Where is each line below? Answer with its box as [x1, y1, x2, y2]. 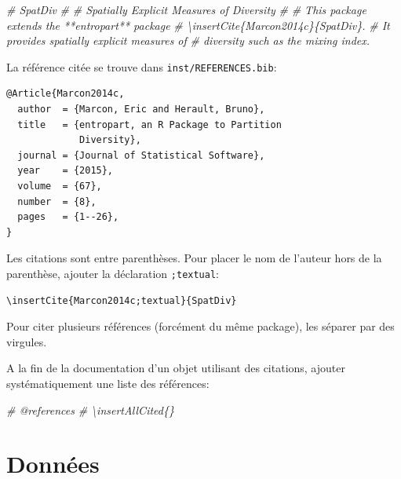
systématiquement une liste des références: [6, 375, 210, 391]
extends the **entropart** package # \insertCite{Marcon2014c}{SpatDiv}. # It [6, 16, 390, 33]
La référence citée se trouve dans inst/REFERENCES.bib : [6, 58, 277, 75]
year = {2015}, [17, 165, 114, 177]
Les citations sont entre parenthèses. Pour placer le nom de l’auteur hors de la [6, 250, 382, 266]
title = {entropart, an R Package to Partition [17, 119, 282, 130]
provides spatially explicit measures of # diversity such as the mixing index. [6, 32, 370, 49]
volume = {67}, [17, 181, 102, 192]
